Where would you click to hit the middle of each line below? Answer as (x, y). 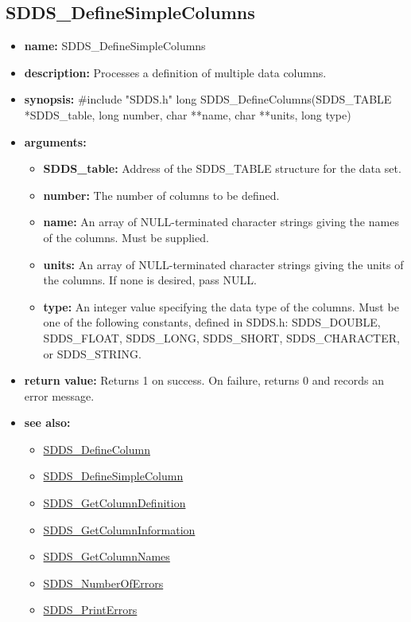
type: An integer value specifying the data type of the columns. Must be (221, 306)
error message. (59, 395)
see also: (47, 422)
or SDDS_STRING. (92, 353)
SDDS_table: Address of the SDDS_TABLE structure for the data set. (222, 168)
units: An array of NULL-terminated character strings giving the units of (223, 264)
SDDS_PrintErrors (90, 610)
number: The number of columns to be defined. (161, 195)
